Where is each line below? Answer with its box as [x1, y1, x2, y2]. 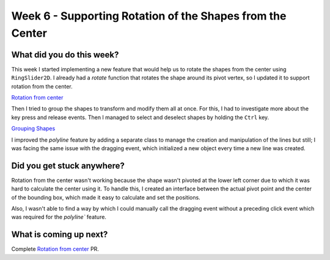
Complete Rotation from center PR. [11, 245, 99, 253]
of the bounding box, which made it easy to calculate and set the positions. [11, 193, 201, 201]
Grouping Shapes [11, 125, 56, 132]
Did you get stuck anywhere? [11, 161, 125, 171]
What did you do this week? [11, 49, 119, 60]
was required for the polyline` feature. [11, 214, 107, 221]
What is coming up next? [11, 229, 108, 240]
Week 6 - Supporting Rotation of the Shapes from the [11, 9, 287, 23]
